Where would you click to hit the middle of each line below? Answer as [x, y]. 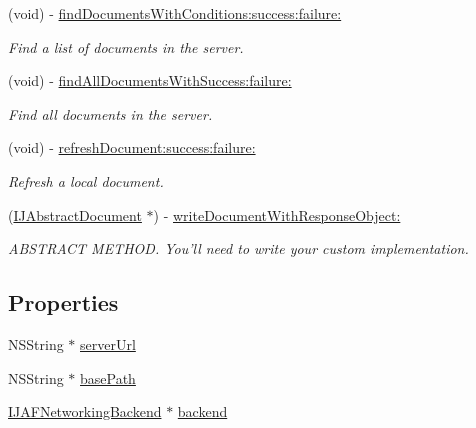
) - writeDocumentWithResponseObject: [277, 214]
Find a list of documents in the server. [126, 46]
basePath [108, 377]
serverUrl [108, 343]
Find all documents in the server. [110, 113]
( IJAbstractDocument [75, 214]
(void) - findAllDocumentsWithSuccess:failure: [150, 80]
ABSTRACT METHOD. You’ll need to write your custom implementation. [238, 248]
